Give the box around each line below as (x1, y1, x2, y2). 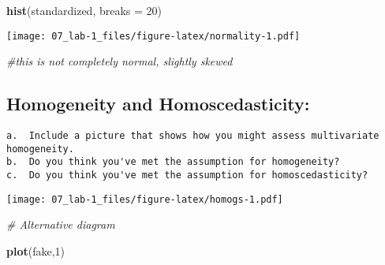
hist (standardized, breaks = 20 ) (6, 2, 163, 18)
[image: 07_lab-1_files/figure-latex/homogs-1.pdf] (6, 193, 283, 205)
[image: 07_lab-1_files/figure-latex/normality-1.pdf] (6, 30, 301, 42)
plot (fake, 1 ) (6, 242, 65, 259)
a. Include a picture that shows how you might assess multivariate (6, 130, 379, 142)
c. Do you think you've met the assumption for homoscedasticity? (6, 170, 368, 181)
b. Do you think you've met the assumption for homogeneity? (6, 156, 340, 168)
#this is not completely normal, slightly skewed (6, 53, 233, 69)
